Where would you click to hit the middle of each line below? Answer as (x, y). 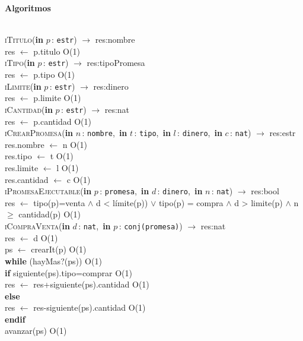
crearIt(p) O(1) (59, 249)
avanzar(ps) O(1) (36, 331)
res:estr (283, 133)
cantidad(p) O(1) (50, 214)
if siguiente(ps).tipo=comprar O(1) (68, 272)
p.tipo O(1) (54, 75)
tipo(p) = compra (191, 202)
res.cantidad (27, 179)
